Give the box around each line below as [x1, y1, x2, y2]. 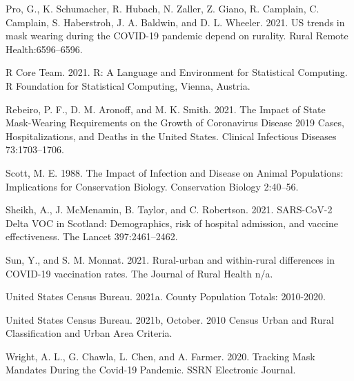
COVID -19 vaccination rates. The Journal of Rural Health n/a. [6, 266, 273, 280]
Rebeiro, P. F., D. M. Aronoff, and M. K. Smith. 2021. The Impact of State [6, 101, 326, 116]
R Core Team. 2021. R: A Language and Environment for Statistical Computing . [6, 65, 348, 79]
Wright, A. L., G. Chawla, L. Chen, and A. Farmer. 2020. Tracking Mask [6, 349, 315, 363]
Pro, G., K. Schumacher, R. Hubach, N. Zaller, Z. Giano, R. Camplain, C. [6, 1, 319, 15]
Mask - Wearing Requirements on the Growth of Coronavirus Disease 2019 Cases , [6, 115, 344, 130]
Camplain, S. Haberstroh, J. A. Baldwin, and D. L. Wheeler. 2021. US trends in [6, 14, 345, 29]
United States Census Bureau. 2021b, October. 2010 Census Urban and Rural [6, 312, 334, 326]
